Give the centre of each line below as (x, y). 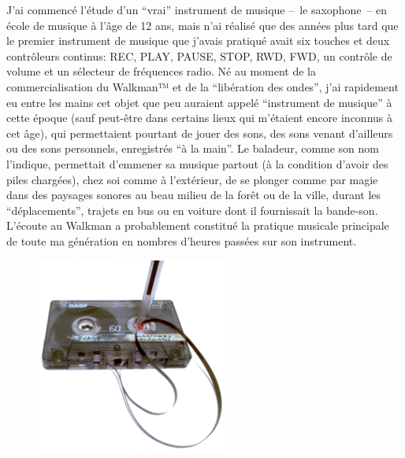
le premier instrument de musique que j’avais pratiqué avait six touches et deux (198, 41)
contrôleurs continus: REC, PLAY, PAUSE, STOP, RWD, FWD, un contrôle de (199, 55)
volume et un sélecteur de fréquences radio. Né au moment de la (161, 71)
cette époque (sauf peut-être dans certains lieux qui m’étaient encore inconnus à (200, 118)
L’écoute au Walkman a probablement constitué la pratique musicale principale (198, 225)
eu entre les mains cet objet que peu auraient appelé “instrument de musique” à (199, 102)
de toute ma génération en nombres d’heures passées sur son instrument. (182, 240)
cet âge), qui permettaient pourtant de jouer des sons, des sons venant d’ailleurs (200, 133)
